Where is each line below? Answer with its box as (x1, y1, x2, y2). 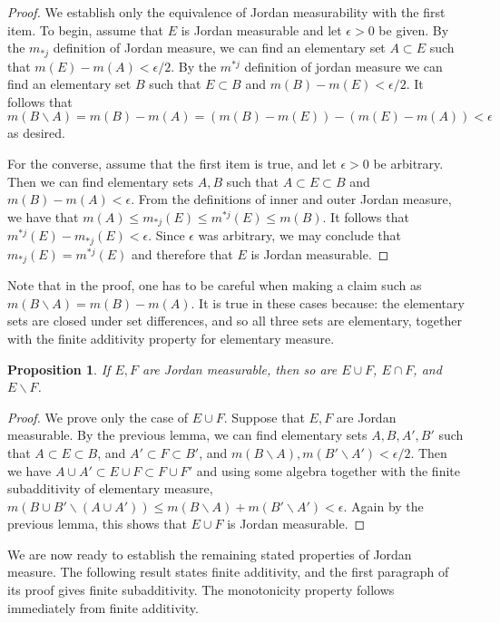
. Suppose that (223, 407, 305, 426)
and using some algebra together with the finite (196, 461, 460, 480)
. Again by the (343, 496, 424, 515)
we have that (7, 207, 79, 226)
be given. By (378, 20, 449, 39)
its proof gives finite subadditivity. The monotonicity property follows (7, 580, 395, 599)
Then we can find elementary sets (7, 171, 194, 190)
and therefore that (132, 244, 233, 263)
